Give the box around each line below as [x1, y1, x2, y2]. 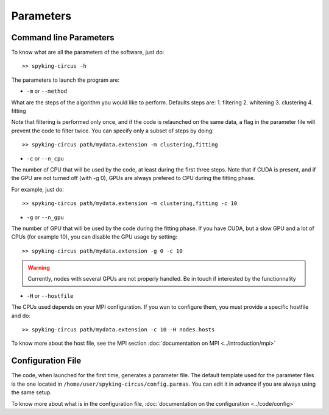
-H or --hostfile [26, 292, 74, 299]
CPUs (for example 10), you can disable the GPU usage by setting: [11, 233, 178, 240]
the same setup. [11, 389, 52, 396]
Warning [27, 264, 50, 272]
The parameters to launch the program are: [11, 76, 120, 84]
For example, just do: [11, 186, 64, 193]
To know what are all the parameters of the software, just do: [11, 49, 164, 56]
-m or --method [26, 87, 67, 95]
